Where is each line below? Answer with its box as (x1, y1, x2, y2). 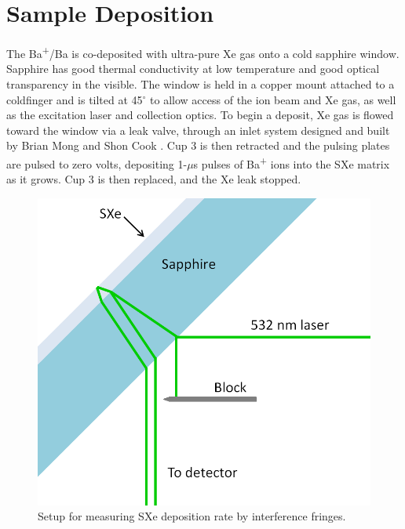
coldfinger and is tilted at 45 (6, 91, 143, 107)
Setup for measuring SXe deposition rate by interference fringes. (38, 508, 346, 524)
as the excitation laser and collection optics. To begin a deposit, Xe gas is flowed (6, 107, 394, 123)
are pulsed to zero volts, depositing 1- (6, 155, 188, 172)
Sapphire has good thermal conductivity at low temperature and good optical (6, 60, 380, 77)
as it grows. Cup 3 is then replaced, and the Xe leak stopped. (6, 171, 301, 187)
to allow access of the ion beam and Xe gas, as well (150, 91, 396, 107)
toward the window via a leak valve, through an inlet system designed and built (6, 121, 390, 138)
